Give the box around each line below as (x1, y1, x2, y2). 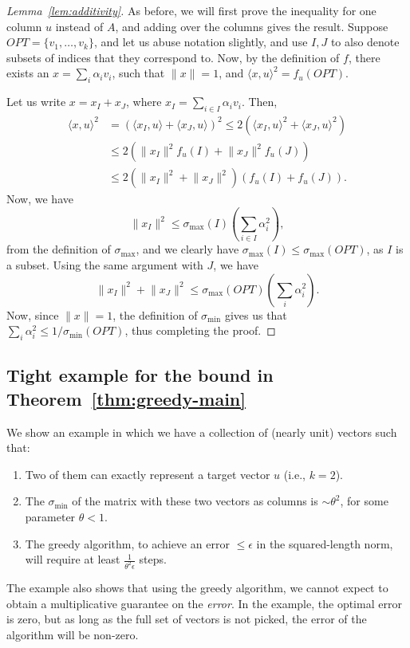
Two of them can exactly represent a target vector (25, 465, 270, 482)
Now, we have (6, 190, 73, 207)
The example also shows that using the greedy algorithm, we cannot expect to (6, 579, 388, 595)
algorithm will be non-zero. (6, 626, 139, 642)
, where (126, 93, 162, 110)
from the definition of (6, 241, 111, 257)
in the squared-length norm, (256, 535, 393, 552)
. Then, (241, 93, 278, 110)
